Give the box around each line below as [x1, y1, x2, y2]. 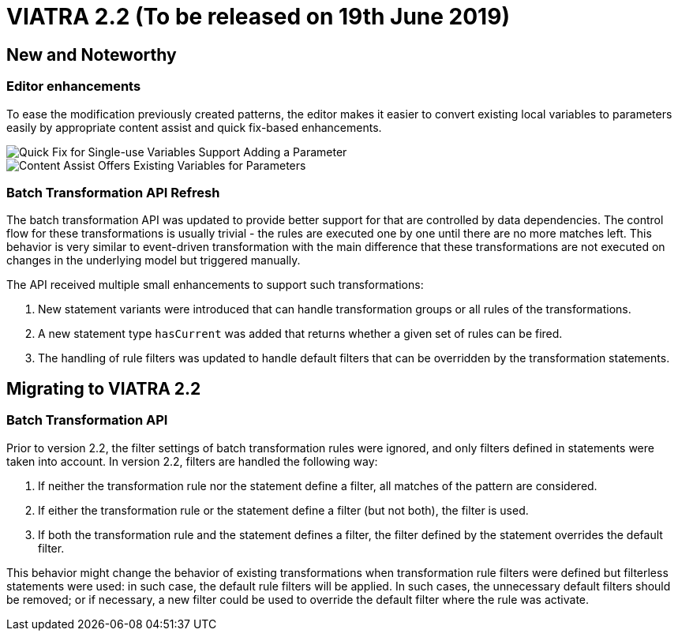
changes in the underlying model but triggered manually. [6, 253, 301, 268]
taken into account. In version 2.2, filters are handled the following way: [6, 454, 378, 468]
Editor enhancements [6, 78, 141, 95]
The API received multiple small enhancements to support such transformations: [6, 278, 424, 292]
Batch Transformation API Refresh [6, 184, 220, 200]
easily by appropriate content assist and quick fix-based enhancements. [6, 120, 382, 134]
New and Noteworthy [6, 44, 177, 65]
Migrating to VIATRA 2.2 [6, 378, 201, 399]
